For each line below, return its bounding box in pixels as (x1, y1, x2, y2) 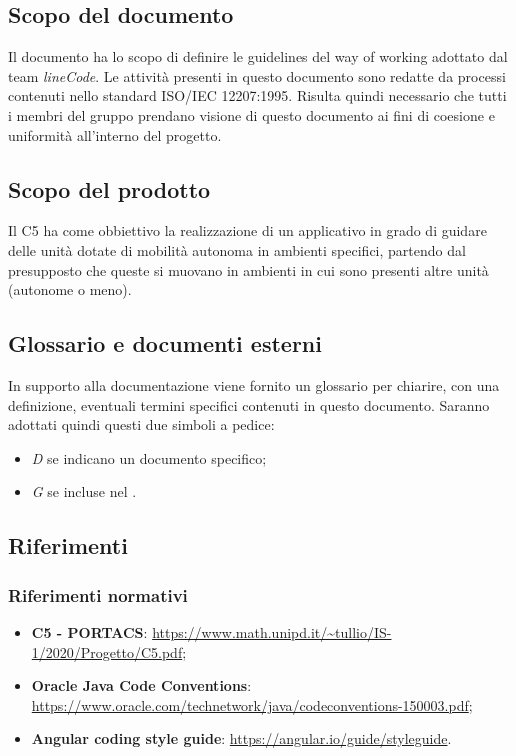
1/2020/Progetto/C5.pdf (31, 641, 183, 662)
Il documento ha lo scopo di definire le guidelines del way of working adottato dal (8, 46, 508, 67)
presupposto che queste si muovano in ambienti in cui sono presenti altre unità (8, 259, 489, 280)
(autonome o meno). (8, 279, 132, 300)
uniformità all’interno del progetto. (8, 124, 222, 145)
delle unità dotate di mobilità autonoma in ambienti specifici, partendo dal (8, 239, 466, 260)
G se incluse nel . (31, 481, 137, 502)
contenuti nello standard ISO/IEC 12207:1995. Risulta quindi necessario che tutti (8, 85, 507, 106)
